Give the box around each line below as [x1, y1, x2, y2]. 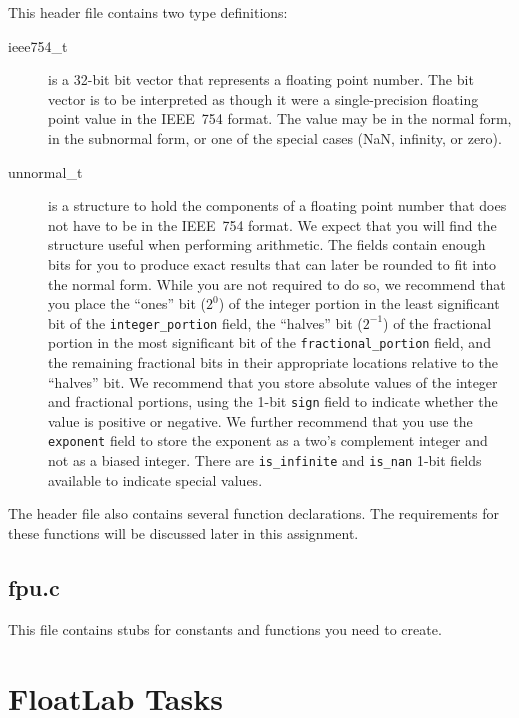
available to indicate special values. [48, 469, 263, 490]
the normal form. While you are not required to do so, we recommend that [48, 273, 506, 294]
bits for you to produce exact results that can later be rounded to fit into [48, 253, 497, 274]
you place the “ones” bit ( [48, 293, 206, 314]
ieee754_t [8, 35, 68, 56]
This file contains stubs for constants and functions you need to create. [8, 618, 442, 639]
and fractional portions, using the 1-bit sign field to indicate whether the [48, 391, 498, 412]
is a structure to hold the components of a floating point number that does [48, 195, 507, 216]
